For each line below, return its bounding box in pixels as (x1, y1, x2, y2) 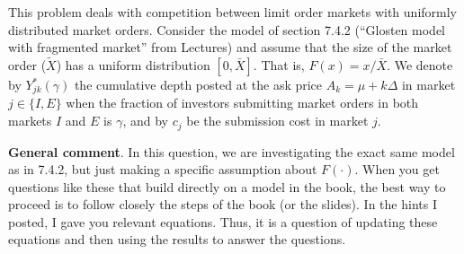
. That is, (253, 56, 305, 74)
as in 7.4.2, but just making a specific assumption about (8, 160, 317, 179)
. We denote (387, 56, 453, 74)
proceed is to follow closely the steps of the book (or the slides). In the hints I (8, 195, 437, 214)
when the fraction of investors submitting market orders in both (66, 93, 419, 112)
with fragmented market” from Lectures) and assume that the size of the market (8, 38, 452, 57)
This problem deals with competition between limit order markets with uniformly (8, 3, 457, 21)
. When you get (354, 160, 440, 179)
